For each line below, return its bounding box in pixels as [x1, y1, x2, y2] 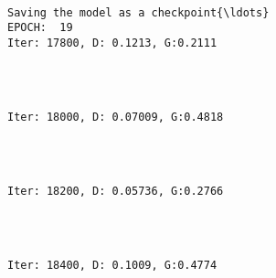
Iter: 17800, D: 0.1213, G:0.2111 [7, 36, 218, 49]
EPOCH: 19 [7, 21, 73, 35]
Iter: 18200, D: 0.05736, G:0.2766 [7, 184, 224, 198]
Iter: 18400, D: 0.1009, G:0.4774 [7, 258, 218, 272]
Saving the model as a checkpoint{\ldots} [7, 5, 270, 19]
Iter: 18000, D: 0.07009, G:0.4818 [7, 110, 224, 123]
